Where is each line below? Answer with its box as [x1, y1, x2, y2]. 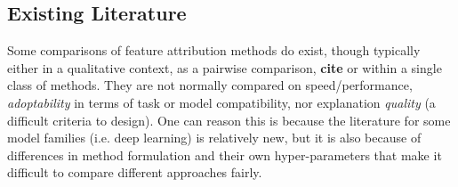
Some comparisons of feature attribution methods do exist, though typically [7, 41, 421, 60]
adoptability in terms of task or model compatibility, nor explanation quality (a [7, 93, 436, 111]
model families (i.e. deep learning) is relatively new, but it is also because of [7, 128, 422, 147]
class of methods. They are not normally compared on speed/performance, [7, 76, 413, 94]
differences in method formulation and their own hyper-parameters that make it [7, 145, 442, 164]
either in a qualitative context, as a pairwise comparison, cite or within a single [7, 58, 442, 77]
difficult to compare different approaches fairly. [7, 163, 262, 182]
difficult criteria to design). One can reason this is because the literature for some [7, 110, 451, 129]
